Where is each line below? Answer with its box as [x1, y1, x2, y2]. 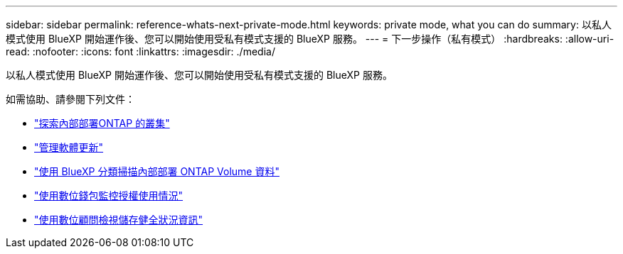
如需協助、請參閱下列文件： [6, 93, 135, 105]
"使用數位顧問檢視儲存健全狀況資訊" [34, 214, 203, 226]
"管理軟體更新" [34, 141, 104, 153]
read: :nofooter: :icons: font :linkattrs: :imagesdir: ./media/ [6, 45, 275, 57]
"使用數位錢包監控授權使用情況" [34, 189, 183, 201]
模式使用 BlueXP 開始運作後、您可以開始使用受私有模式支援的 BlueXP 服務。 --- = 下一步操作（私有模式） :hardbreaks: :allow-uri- [6, 33, 614, 45]
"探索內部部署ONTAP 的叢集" [34, 117, 170, 129]
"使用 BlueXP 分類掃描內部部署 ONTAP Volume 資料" [34, 165, 279, 177]
